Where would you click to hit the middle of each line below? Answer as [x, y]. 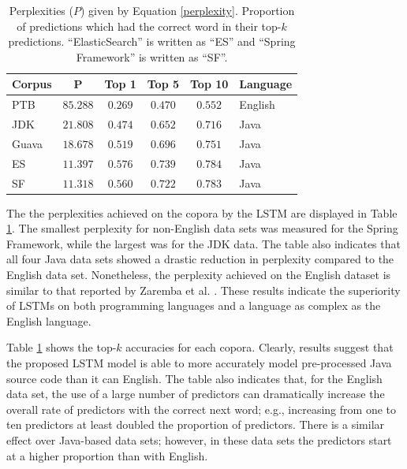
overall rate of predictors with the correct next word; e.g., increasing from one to [201, 409]
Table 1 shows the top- [62, 347]
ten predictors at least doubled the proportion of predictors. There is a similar [196, 424]
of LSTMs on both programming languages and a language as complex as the [194, 305]
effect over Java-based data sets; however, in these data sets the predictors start [199, 440]
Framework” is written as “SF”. [152, 56]
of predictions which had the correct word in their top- [149, 26]
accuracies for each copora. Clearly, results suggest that [260, 347]
